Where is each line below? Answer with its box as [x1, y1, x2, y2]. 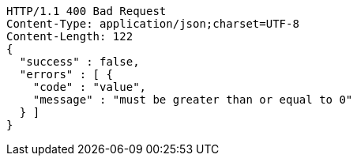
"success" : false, [19, 55, 140, 68]
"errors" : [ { [19, 68, 113, 81]
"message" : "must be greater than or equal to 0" [32, 93, 353, 106]
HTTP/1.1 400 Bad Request [6, 5, 167, 17]
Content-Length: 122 [6, 30, 133, 43]
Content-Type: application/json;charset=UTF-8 [6, 17, 299, 30]
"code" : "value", [32, 81, 147, 93]
